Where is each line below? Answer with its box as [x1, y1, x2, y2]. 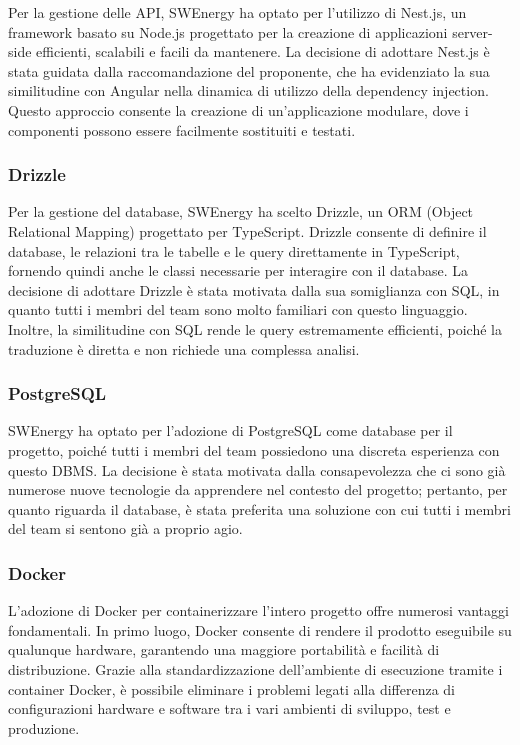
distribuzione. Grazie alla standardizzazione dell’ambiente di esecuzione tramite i [8, 658, 503, 679]
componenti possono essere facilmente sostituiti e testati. [8, 119, 356, 140]
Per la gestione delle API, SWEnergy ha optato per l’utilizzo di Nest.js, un [8, 2, 467, 22]
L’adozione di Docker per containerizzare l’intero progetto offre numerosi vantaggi [8, 600, 509, 621]
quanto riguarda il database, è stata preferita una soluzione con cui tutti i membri [8, 498, 511, 519]
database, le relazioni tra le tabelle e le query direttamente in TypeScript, [8, 240, 460, 261]
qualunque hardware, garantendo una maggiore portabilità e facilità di [8, 639, 440, 660]
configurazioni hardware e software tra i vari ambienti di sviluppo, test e [8, 698, 451, 719]
